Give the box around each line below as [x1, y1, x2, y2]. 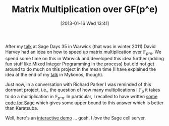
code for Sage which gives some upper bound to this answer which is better [5, 100, 164, 106]
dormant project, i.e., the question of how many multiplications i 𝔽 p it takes [5, 87, 160, 94]
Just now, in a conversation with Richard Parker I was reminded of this [5, 81, 151, 87]
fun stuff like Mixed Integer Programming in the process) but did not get [5, 61, 155, 67]
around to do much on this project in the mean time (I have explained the [5, 66, 156, 72]
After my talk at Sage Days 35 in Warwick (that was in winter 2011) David [5, 43, 156, 49]
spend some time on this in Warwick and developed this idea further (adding [5, 55, 164, 61]
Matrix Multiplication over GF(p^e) [12, 4, 158, 15]
